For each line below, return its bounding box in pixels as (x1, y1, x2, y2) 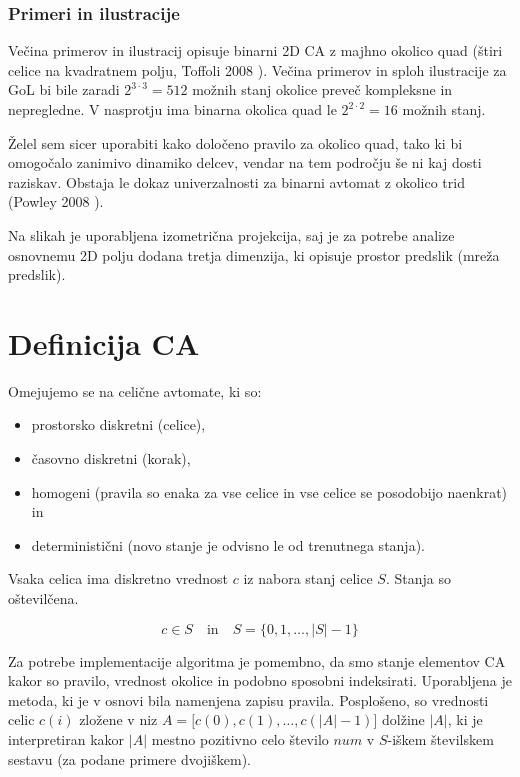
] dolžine (373, 709, 425, 730)
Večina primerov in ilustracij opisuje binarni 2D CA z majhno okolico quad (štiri (8, 40, 503, 61)
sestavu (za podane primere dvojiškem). (8, 748, 251, 769)
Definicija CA (8, 322, 200, 363)
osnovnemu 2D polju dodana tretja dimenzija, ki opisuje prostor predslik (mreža (8, 244, 500, 265)
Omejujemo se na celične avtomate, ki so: (8, 380, 262, 401)
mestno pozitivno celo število (151, 729, 329, 749)
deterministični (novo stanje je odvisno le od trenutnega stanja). (31, 534, 425, 555)
